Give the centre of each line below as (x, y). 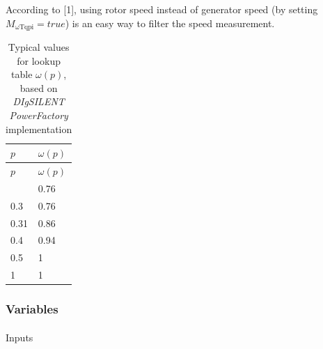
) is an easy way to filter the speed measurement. (170, 23)
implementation (39, 129)
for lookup (39, 60)
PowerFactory (39, 115)
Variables (32, 309)
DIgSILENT (39, 101)
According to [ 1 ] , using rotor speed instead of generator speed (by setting (162, 9)
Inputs (19, 337)
